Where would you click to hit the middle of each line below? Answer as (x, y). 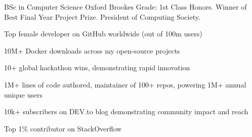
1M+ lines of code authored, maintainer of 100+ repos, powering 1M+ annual (125, 84)
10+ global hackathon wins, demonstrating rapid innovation (97, 67)
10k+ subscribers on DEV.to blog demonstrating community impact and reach (126, 111)
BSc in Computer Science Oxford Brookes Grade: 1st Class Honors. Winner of (125, 7)
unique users (24, 94)
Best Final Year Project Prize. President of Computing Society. (102, 16)
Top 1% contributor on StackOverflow (63, 128)
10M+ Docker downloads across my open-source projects (92, 50)
